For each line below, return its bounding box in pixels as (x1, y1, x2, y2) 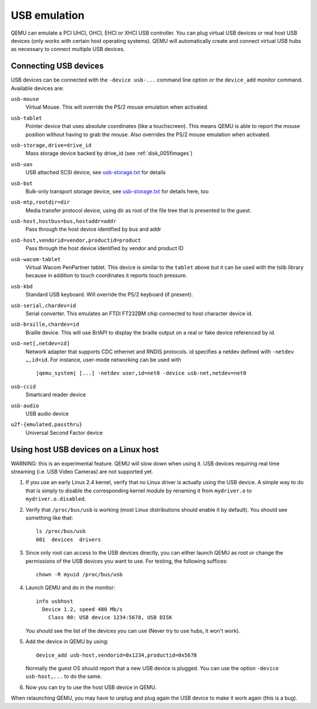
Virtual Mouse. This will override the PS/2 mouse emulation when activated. (25, 103, 209, 111)
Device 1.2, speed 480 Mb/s (42, 606, 123, 613)
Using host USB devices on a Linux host (11, 444, 159, 454)
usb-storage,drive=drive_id (11, 141, 92, 148)
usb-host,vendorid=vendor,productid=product (11, 237, 141, 244)
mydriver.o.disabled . (25, 495, 86, 502)
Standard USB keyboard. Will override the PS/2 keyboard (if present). (25, 291, 193, 298)
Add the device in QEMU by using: (25, 638, 109, 645)
